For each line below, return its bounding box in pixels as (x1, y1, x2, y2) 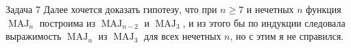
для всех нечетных (143, 29, 221, 43)
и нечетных (246, 2, 294, 16)
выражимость (5, 29, 62, 43)
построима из (39, 15, 96, 29)
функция (306, 2, 341, 16)
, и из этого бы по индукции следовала (182, 15, 346, 29)
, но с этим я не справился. (230, 29, 344, 43)
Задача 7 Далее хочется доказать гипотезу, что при (5, 2, 217, 16)
